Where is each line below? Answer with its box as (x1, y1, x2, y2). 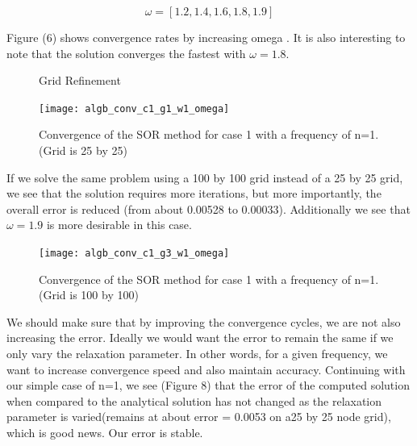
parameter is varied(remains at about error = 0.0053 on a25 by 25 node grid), (6, 408, 391, 425)
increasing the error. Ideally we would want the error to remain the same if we (6, 329, 394, 346)
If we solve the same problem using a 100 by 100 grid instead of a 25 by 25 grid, (6, 169, 403, 185)
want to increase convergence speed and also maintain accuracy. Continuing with (6, 361, 406, 377)
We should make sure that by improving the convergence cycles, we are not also (6, 313, 401, 330)
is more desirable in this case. (46, 216, 192, 233)
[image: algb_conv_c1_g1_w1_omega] (39, 102, 230, 115)
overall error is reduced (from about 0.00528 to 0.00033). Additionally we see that (6, 200, 411, 217)
